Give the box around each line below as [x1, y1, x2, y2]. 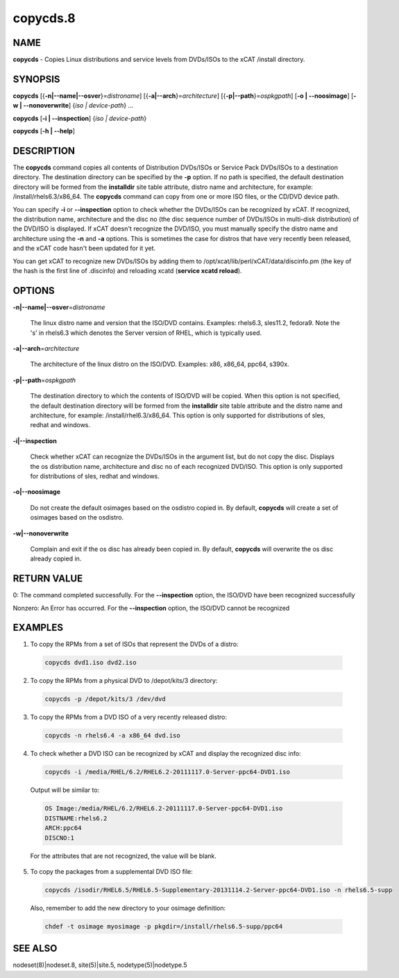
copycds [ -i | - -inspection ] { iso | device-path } [12, 114, 147, 122]
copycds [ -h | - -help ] [12, 127, 76, 135]
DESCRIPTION [12, 144, 76, 156]
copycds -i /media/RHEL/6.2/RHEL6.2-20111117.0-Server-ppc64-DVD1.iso [44, 768, 291, 776]
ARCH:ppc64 [44, 824, 82, 832]
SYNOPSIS [12, 73, 60, 85]
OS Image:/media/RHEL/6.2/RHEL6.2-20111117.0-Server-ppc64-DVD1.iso [44, 804, 283, 813]
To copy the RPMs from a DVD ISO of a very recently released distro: [30, 713, 228, 722]
